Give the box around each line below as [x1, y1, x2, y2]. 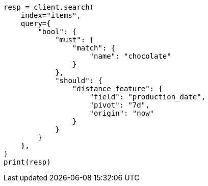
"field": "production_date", [89, 93, 206, 101]
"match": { [72, 44, 116, 52]
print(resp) [4, 158, 51, 166]
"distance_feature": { [72, 85, 163, 93]
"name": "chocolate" [89, 52, 171, 60]
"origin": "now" [89, 109, 154, 117]
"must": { [55, 36, 94, 44]
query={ [20, 19, 51, 28]
